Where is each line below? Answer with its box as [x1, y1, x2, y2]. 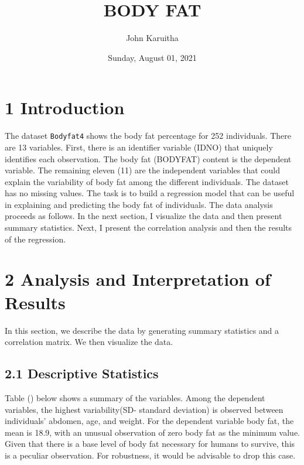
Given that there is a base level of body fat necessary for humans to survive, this [5, 437, 295, 450]
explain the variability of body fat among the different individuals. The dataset [5, 175, 289, 187]
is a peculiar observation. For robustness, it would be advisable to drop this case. [5, 449, 296, 461]
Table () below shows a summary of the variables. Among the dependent [5, 391, 265, 404]
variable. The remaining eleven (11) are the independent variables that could [5, 164, 281, 176]
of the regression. [5, 232, 66, 245]
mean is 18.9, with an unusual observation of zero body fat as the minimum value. [5, 426, 300, 438]
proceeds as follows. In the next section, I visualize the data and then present [5, 210, 282, 222]
